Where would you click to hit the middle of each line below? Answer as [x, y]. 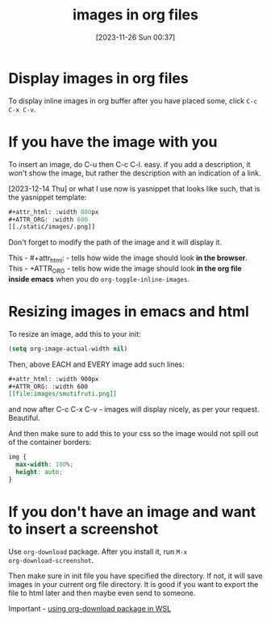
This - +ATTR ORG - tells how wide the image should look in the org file [125, 270]
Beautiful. [24, 418]
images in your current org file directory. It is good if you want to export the [133, 584]
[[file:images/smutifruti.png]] [63, 394]
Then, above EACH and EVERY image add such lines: [97, 364]
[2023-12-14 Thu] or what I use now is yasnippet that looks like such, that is [134, 188]
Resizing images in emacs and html [129, 312]
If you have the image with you [113, 142]
